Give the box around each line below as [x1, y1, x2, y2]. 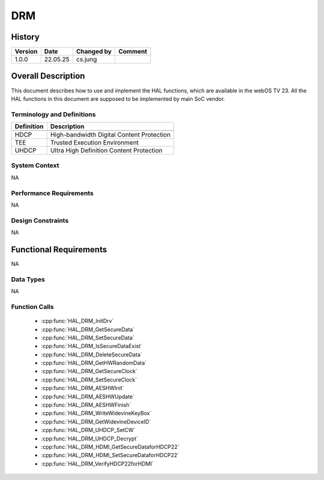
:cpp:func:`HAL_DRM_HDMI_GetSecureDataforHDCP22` [41, 443, 179, 450]
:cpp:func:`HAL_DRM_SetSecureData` [41, 334, 134, 341]
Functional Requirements [11, 244, 107, 254]
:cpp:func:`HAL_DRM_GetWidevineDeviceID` [41, 418, 151, 425]
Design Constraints [11, 216, 69, 224]
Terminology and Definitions [11, 110, 96, 118]
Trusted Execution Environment [50, 139, 139, 147]
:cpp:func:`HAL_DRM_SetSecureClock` [41, 376, 137, 383]
